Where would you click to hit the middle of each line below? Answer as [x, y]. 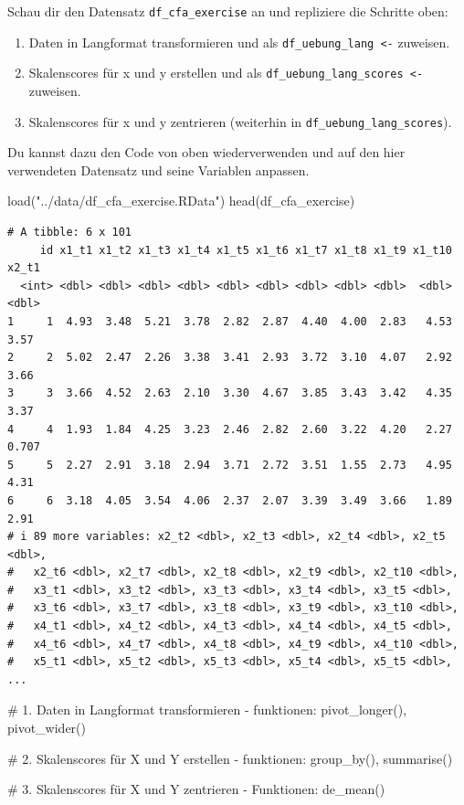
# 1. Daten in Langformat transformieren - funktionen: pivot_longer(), [207, 710]
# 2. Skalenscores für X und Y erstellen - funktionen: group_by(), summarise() [230, 758]
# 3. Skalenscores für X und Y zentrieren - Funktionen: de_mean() [196, 789]
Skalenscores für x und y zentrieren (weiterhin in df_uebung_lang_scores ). [240, 121]
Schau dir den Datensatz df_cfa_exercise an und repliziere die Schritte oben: [228, 11]
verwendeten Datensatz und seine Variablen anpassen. [158, 169]
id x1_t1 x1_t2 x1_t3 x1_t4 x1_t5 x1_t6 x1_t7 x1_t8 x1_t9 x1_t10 [246, 250]
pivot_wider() [47, 728]
